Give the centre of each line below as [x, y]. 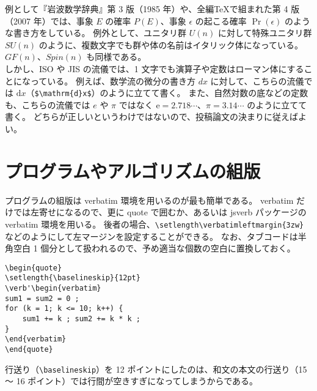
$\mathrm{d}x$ [63, 94]
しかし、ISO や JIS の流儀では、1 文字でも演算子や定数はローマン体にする [155, 68]
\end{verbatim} [36, 339]
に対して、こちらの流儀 [257, 80]
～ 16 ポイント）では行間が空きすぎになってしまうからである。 [132, 381]
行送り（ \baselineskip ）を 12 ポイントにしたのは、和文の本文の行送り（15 [156, 369]
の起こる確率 [221, 20]
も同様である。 [116, 57]
